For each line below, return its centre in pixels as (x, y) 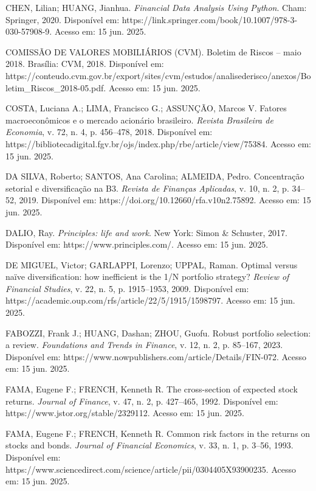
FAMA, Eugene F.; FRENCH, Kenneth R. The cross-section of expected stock (152, 389)
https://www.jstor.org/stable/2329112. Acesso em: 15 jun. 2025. (125, 413)
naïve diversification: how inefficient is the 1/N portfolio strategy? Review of (147, 277)
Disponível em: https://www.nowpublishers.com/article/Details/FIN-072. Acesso (156, 356)
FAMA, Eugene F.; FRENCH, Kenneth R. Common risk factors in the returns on (158, 433)
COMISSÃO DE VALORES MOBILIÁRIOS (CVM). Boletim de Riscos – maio (153, 51)
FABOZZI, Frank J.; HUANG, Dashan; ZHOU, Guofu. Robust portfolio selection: (158, 333)
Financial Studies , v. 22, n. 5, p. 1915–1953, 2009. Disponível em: (127, 288)
